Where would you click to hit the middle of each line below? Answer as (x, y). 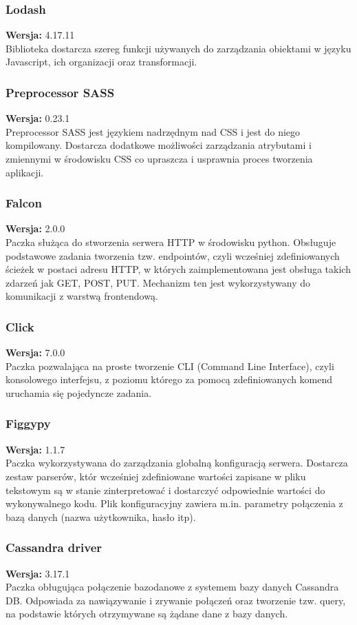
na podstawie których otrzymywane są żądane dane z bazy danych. (147, 614)
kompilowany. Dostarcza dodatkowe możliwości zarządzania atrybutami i (159, 145)
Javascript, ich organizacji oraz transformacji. (101, 62)
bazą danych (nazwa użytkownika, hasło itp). (101, 516)
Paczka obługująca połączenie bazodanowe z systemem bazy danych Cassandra (172, 587)
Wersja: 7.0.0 (35, 352)
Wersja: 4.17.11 (40, 35)
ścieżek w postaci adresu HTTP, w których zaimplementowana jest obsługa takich (178, 269)
